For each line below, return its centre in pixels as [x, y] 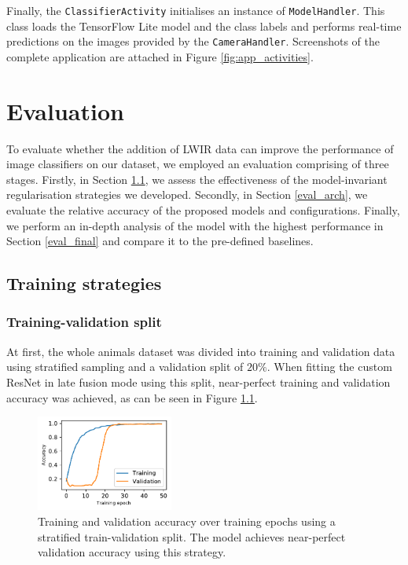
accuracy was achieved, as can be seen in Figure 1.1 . [132, 397]
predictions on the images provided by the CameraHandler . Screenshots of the [193, 41]
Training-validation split [84, 322]
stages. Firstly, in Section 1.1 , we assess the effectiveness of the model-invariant [197, 179]
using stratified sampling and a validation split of [125, 367]
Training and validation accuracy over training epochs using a [187, 521]
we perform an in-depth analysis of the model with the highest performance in [195, 225]
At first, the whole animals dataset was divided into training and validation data [201, 351]
